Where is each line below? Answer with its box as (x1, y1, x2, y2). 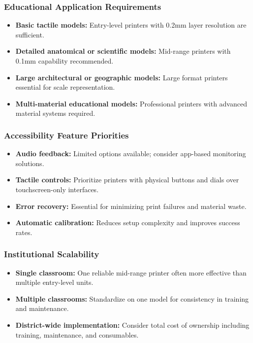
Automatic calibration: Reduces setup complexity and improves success (15, 217, 240, 228)
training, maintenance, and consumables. (15, 329, 139, 340)
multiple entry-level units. (15, 277, 94, 287)
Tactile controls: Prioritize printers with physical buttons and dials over (15, 174, 239, 185)
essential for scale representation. (15, 82, 115, 92)
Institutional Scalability (4, 248, 99, 260)
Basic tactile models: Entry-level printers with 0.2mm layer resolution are (15, 20, 247, 30)
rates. (15, 227, 32, 237)
